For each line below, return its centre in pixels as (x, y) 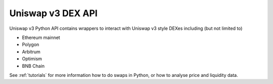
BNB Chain (33, 66)
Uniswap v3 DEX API (54, 13)
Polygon (31, 45)
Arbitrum (31, 52)
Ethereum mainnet (41, 37)
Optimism (32, 59)
